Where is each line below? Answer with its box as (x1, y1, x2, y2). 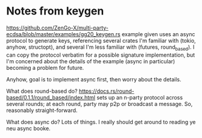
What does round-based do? (6, 87, 78, 95)
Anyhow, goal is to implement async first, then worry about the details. (6, 75, 182, 83)
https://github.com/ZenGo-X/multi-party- (6, 24, 109, 31)
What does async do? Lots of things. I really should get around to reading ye (6, 118, 196, 125)
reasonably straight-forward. (6, 107, 78, 114)
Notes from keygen (6, 4, 104, 18)
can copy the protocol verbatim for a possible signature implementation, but (6, 51, 195, 58)
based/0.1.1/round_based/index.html (6, 93, 95, 101)
